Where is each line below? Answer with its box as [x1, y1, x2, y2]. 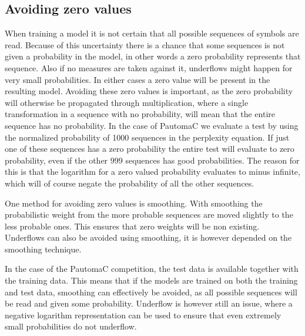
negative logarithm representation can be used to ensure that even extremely [5, 308, 281, 321]
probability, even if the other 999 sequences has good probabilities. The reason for [5, 154, 300, 166]
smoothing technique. [5, 242, 82, 255]
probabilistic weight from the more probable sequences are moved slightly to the [5, 208, 293, 221]
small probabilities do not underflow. [5, 320, 137, 332]
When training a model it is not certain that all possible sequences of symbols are [5, 27, 299, 39]
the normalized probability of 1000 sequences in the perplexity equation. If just [5, 131, 290, 143]
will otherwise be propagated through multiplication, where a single [5, 96, 249, 108]
